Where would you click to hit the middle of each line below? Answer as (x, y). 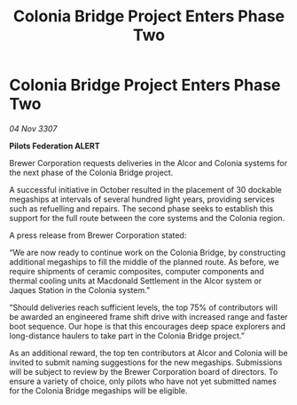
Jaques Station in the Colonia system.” (80, 290)
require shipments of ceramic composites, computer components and (137, 271)
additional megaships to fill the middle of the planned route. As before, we (144, 262)
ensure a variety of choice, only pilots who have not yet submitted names (143, 381)
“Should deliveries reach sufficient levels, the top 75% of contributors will (143, 307)
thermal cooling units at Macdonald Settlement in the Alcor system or (136, 281)
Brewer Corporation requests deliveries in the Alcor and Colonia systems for (148, 163)
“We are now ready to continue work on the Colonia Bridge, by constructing (148, 252)
